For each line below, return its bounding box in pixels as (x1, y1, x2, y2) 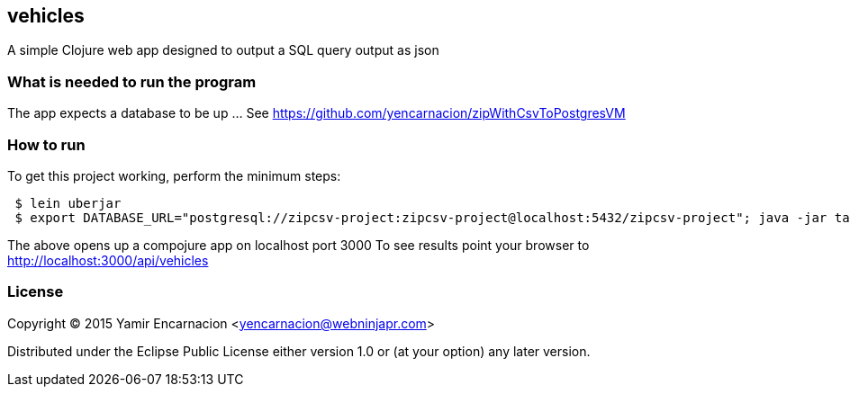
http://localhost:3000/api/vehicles (7, 252, 209, 268)
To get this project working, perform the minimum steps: (7, 167, 341, 184)
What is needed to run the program (7, 72, 257, 91)
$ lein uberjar (14, 195, 122, 210)
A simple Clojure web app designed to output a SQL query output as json (7, 42, 439, 58)
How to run (7, 135, 86, 154)
